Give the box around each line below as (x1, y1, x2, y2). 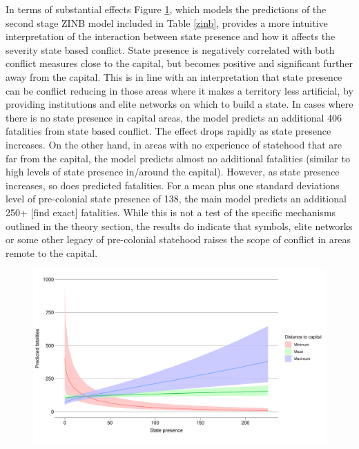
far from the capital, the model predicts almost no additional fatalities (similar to (6, 151, 351, 165)
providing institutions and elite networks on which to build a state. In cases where (6, 97, 353, 111)
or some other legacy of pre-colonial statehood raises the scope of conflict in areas (6, 232, 351, 247)
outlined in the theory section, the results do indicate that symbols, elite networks (6, 218, 353, 233)
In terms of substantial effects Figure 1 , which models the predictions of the (6, 2, 327, 16)
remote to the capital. (6, 245, 98, 260)
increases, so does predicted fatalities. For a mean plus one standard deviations (6, 178, 340, 192)
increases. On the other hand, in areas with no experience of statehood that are (6, 137, 342, 151)
